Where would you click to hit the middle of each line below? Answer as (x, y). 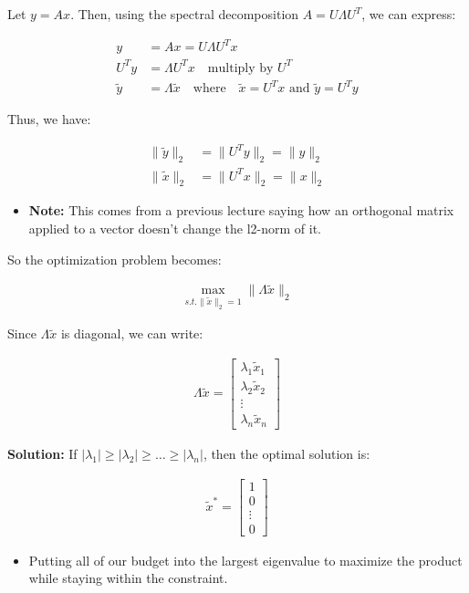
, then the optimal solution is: (287, 454)
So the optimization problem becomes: (115, 259)
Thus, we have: (49, 119)
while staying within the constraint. (128, 578)
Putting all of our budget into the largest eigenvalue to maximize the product (245, 560)
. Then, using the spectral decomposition (185, 14)
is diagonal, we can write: (132, 333)
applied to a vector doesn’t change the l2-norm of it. (175, 229)
